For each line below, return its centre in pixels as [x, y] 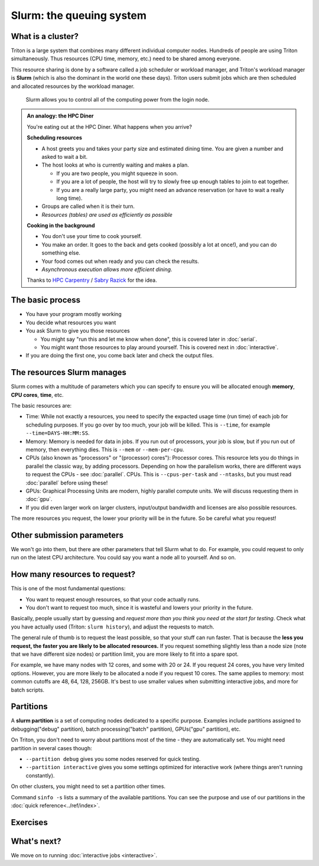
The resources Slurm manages [69, 372]
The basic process [46, 300]
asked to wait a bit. [65, 157]
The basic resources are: [41, 405]
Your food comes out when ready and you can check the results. [120, 261]
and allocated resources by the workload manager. [73, 86]
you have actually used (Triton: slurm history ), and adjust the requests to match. [113, 627]
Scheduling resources [55, 138]
